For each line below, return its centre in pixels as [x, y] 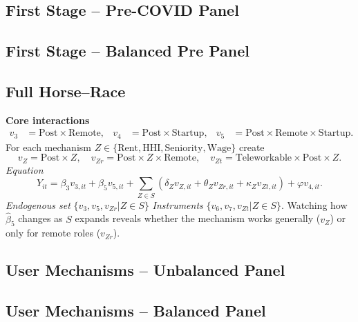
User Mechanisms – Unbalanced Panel [145, 270]
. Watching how [314, 204]
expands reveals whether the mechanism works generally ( [198, 218]
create [252, 147]
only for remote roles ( [53, 233]
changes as [40, 218]
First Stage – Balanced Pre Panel [128, 51]
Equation [25, 169]
